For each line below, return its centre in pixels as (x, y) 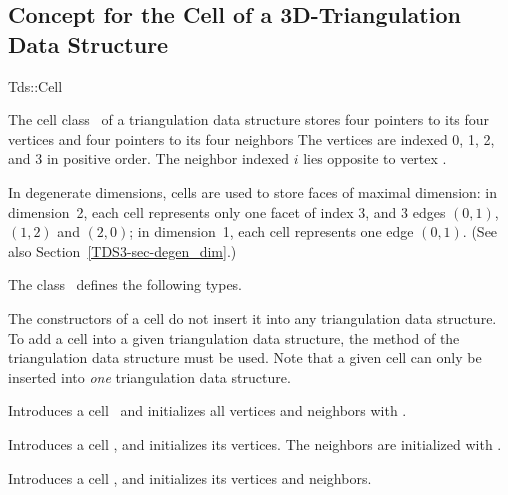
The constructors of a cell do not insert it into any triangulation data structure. (252, 317)
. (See (480, 231)
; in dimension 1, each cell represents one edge (271, 231)
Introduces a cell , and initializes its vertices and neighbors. (190, 477)
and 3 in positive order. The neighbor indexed (149, 158)
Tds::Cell (35, 85)
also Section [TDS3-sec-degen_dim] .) (122, 250)
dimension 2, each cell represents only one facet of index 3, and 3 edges (227, 211)
